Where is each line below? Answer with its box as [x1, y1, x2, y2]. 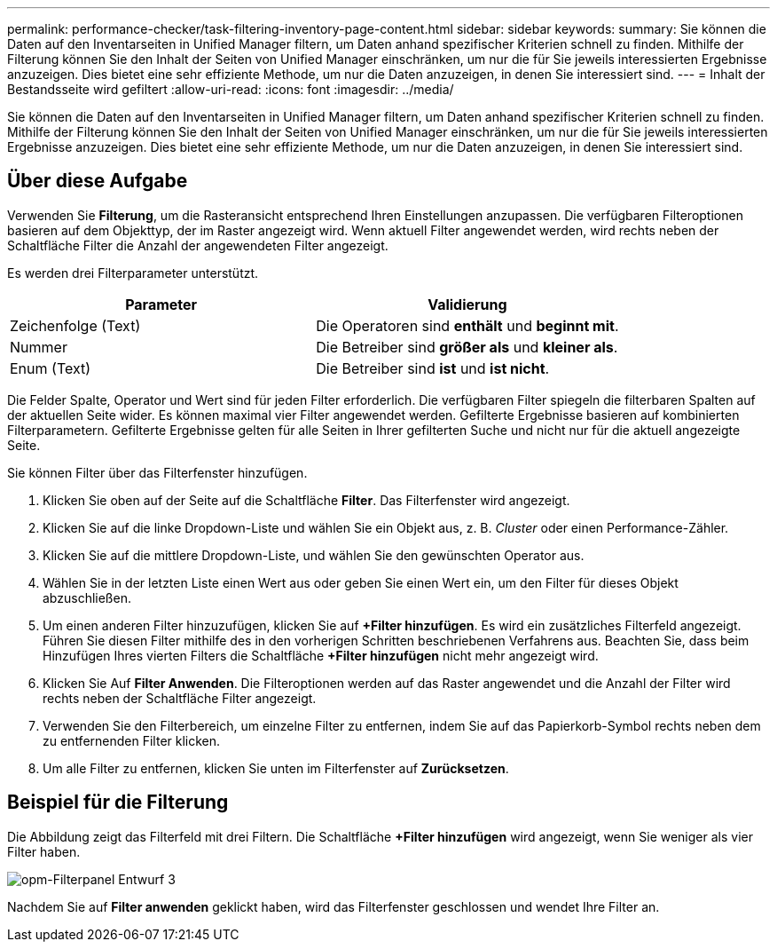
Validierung [428, 295, 507, 313]
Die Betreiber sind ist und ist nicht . [316, 359, 550, 377]
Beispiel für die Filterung [7, 791, 229, 814]
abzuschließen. [43, 589, 131, 605]
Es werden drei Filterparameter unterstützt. [7, 265, 259, 281]
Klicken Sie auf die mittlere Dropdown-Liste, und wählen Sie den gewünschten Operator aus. [43, 547, 585, 563]
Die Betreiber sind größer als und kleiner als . [316, 337, 618, 356]
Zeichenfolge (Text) [10, 316, 141, 335]
